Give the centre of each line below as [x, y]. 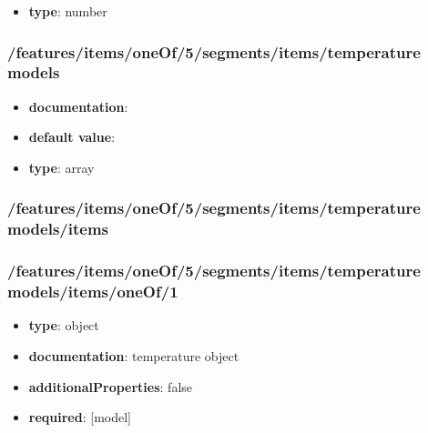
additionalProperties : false [111, 386]
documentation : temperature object [134, 356]
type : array [61, 167]
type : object [64, 325]
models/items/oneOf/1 [93, 292]
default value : [72, 137]
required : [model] [80, 417]
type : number [68, 11]
